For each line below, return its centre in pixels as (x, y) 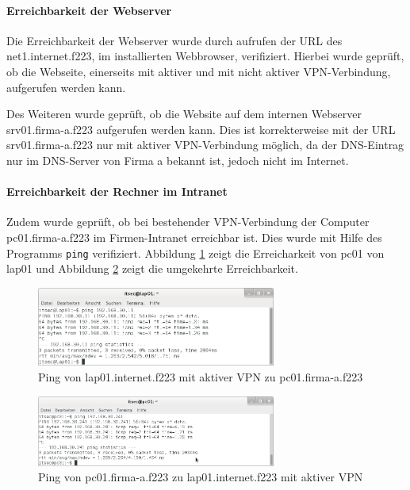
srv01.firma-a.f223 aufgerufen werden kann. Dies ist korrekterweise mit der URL (201, 129)
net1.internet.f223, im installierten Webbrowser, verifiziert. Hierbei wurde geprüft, (205, 56)
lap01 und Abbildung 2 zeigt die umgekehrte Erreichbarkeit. (152, 268)
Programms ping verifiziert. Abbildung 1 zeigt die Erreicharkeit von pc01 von (195, 253)
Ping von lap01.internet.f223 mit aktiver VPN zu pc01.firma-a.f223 (201, 377)
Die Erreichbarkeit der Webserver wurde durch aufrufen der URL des (174, 40)
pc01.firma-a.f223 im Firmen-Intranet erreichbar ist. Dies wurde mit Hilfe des (194, 237)
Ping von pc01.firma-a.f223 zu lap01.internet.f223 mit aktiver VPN (201, 477)
